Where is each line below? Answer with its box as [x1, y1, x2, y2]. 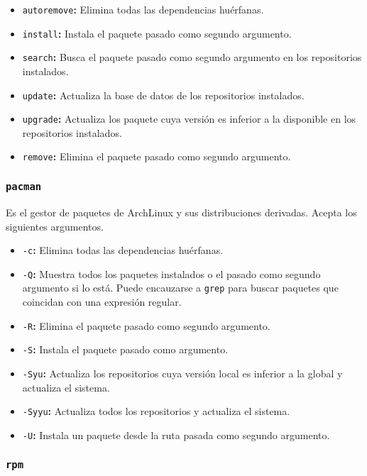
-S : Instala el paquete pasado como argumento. [22, 342, 229, 357]
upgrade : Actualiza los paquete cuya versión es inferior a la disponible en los [22, 111, 356, 126]
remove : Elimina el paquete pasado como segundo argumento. [22, 149, 291, 164]
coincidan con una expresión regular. [22, 294, 182, 309]
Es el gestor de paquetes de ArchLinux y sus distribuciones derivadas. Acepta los [6, 204, 357, 219]
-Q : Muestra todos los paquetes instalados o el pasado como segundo [22, 266, 321, 281]
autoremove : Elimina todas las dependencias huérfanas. [22, 2, 264, 16]
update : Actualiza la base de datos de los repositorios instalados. [22, 87, 305, 102]
